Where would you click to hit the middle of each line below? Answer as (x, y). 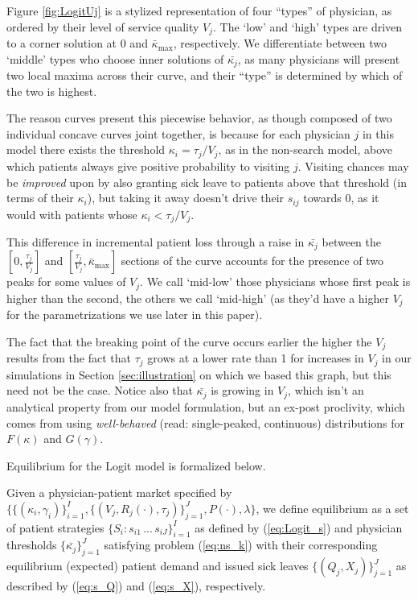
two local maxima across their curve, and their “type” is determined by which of (205, 75)
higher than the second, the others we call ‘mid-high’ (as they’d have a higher (198, 298)
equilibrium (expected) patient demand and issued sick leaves (158, 566)
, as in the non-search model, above (305, 149)
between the (352, 242)
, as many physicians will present (319, 58)
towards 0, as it (341, 198)
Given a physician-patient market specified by (119, 492)
